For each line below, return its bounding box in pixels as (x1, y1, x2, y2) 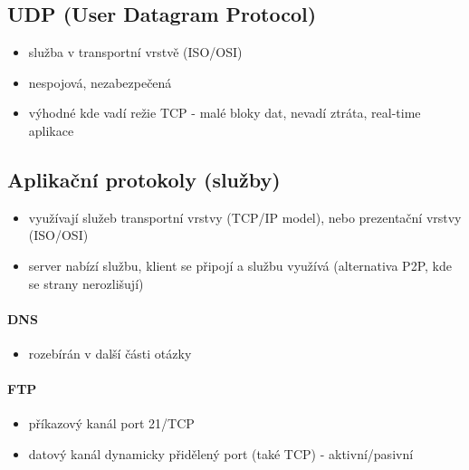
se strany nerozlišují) (28, 273, 144, 293)
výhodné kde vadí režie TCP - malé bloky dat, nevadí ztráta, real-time (28, 103, 421, 122)
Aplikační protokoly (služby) (7, 165, 281, 193)
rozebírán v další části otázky (28, 343, 192, 362)
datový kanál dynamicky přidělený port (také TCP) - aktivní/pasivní (28, 444, 414, 463)
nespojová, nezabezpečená (28, 72, 172, 91)
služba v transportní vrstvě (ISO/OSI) (28, 43, 243, 62)
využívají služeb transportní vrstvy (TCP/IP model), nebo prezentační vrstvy (28, 207, 462, 226)
